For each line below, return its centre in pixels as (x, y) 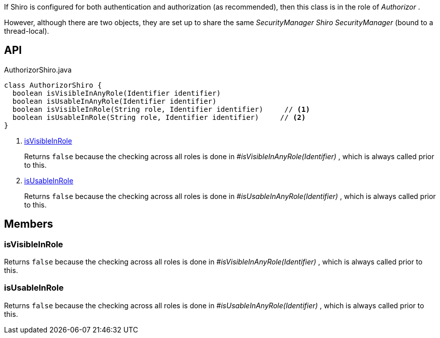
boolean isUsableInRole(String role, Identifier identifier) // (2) (159, 117)
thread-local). (27, 31)
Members (29, 224)
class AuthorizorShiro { (53, 85)
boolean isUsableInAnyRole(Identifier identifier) (114, 101)
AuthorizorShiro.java (38, 70)
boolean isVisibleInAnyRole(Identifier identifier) (116, 93)
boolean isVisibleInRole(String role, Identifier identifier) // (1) (161, 109)
